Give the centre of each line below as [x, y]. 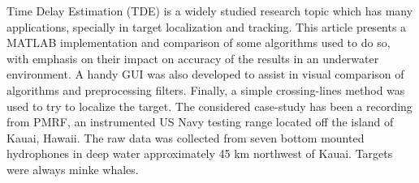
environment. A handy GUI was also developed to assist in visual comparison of [205, 74]
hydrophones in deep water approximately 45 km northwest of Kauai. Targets [200, 153]
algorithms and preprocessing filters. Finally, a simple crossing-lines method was [206, 89]
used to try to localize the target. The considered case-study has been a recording [209, 106]
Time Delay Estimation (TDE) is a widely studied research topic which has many [210, 11]
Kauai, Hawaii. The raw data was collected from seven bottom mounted [186, 137]
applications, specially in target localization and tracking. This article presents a [207, 26]
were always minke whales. [73, 169]
